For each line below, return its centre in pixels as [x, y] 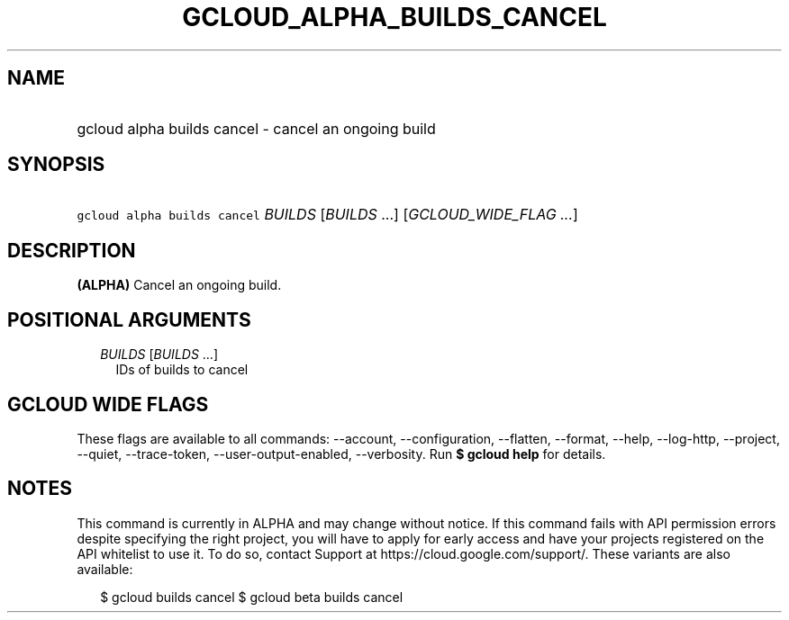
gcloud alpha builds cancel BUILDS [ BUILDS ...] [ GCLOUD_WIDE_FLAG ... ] [327, 215]
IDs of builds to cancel [182, 370]
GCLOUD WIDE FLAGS [108, 404]
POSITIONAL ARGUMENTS [129, 319]
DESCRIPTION [72, 250]
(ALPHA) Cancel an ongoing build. [179, 285]
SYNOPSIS [56, 165]
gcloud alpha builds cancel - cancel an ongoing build [256, 128]
